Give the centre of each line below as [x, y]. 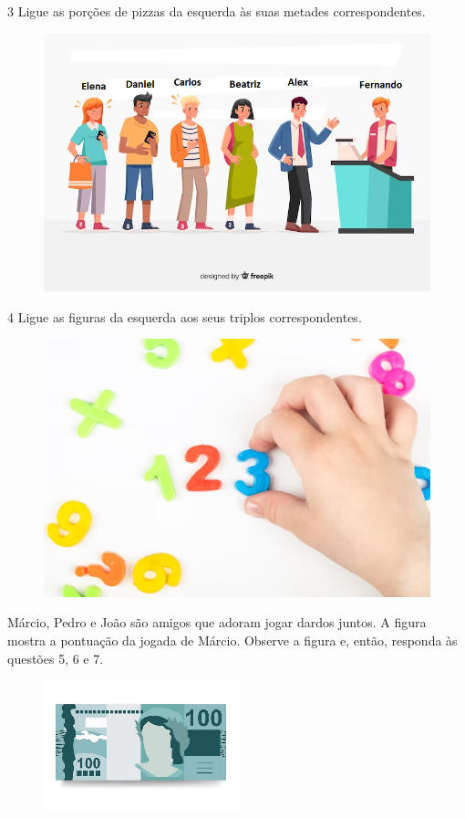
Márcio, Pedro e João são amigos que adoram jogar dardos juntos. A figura [217, 622]
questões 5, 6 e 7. [56, 658]
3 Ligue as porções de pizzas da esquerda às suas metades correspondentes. [217, 11]
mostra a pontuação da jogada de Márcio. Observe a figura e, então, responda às [232, 640]
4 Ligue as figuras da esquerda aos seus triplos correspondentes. [185, 316]
